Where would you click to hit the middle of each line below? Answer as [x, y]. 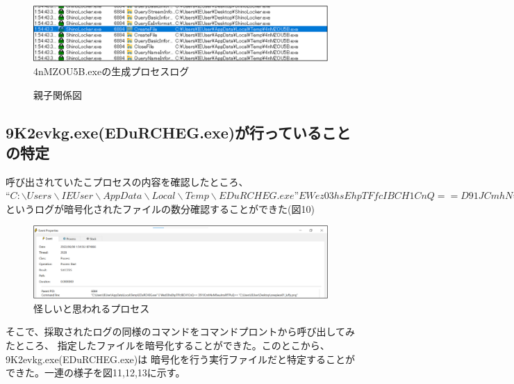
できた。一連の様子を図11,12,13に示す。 [96, 373]
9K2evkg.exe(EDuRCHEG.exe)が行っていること [179, 132]
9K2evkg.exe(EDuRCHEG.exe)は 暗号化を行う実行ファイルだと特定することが [180, 359]
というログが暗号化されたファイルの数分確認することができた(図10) [160, 208]
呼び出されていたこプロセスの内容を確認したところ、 [127, 181]
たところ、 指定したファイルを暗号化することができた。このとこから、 [168, 345]
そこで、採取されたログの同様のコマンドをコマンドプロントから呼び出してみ [181, 331]
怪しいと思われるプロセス [92, 308]
